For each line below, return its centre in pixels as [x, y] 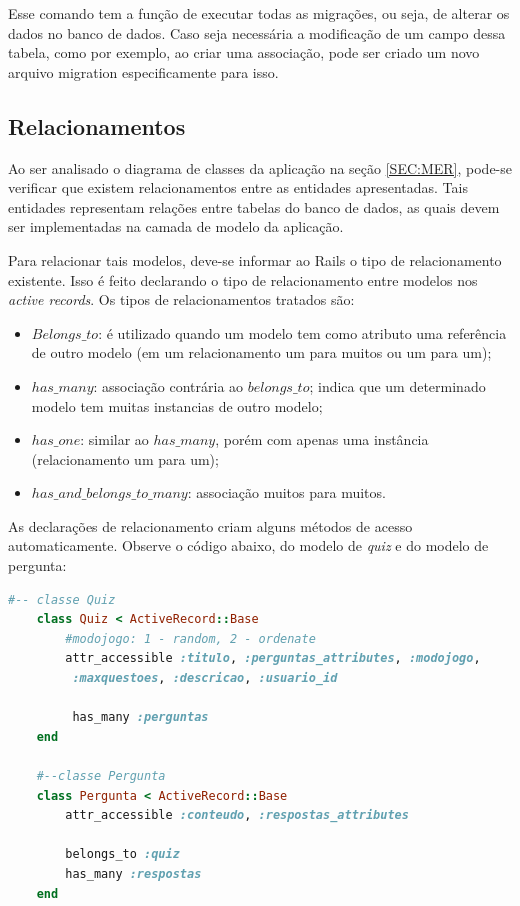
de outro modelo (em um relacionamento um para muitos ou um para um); [261, 352]
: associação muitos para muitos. [286, 492]
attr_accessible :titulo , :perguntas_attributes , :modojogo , [273, 658]
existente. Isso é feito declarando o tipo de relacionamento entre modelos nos [243, 279]
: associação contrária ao [168, 385]
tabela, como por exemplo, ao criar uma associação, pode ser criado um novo [244, 52]
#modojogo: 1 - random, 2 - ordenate [190, 638]
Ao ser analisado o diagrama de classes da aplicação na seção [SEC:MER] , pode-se [260, 167]
